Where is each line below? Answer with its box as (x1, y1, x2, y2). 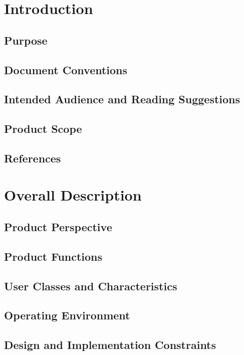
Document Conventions (4, 62, 128, 77)
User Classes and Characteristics (4, 278, 177, 293)
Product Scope (4, 121, 82, 136)
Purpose (4, 32, 48, 48)
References (4, 150, 61, 165)
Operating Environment (4, 307, 130, 323)
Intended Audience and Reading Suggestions (4, 91, 240, 107)
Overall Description (4, 185, 142, 205)
